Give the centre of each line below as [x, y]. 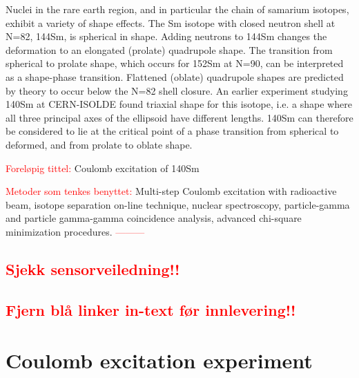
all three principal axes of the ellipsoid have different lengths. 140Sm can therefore [179, 117]
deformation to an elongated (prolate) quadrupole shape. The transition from [169, 49]
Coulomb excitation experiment [159, 360]
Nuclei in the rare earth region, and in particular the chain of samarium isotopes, [177, 9]
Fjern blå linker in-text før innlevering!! [151, 309]
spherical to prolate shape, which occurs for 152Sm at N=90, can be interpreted [175, 63]
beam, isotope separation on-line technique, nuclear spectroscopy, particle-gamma [178, 204]
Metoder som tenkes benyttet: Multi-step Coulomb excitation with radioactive [171, 191]
